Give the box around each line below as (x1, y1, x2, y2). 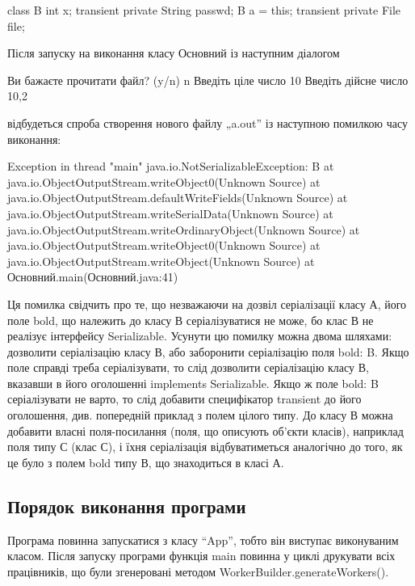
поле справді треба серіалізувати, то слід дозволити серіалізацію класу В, (7, 359, 369, 376)
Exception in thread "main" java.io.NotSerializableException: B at (7, 158, 334, 175)
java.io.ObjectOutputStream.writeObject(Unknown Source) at (7, 252, 315, 269)
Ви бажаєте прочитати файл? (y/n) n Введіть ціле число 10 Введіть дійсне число (7, 71, 409, 88)
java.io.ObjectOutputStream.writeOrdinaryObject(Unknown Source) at (7, 221, 360, 238)
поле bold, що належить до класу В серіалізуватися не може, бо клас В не (7, 311, 374, 328)
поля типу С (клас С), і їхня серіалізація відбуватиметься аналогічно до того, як (7, 438, 403, 455)
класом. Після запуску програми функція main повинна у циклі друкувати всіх (7, 547, 396, 564)
